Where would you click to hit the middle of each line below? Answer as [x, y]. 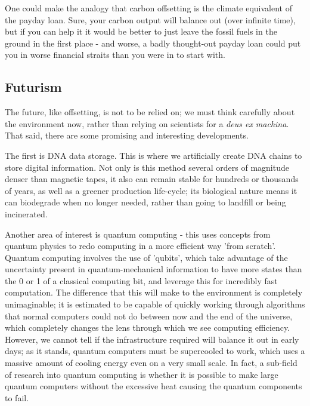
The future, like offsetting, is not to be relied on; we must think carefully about [150, 112]
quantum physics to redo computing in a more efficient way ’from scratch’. [140, 246]
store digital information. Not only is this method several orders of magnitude [147, 167]
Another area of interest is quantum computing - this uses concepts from [138, 234]
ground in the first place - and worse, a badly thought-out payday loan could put [153, 43]
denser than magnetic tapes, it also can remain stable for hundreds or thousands [152, 179]
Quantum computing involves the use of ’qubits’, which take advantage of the [146, 257]
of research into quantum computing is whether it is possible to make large [142, 374]
